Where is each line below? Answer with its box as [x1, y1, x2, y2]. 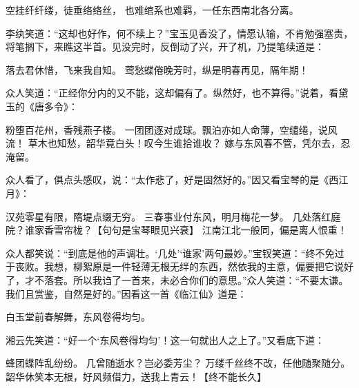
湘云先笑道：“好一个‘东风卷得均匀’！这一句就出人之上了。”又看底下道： [6, 332, 324, 347]
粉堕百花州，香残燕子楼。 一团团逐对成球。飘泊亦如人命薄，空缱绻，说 [6, 122, 328, 136]
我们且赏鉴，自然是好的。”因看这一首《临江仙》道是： [6, 286, 247, 300]
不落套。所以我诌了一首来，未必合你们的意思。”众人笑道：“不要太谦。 [34, 272, 349, 287]
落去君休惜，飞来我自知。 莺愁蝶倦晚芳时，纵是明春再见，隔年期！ [6, 62, 309, 76]
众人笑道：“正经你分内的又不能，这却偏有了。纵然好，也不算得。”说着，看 [6, 85, 339, 100]
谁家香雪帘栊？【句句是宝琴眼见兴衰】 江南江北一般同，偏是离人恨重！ [24, 223, 347, 237]
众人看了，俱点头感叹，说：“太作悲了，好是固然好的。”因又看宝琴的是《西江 [6, 172, 349, 187]
